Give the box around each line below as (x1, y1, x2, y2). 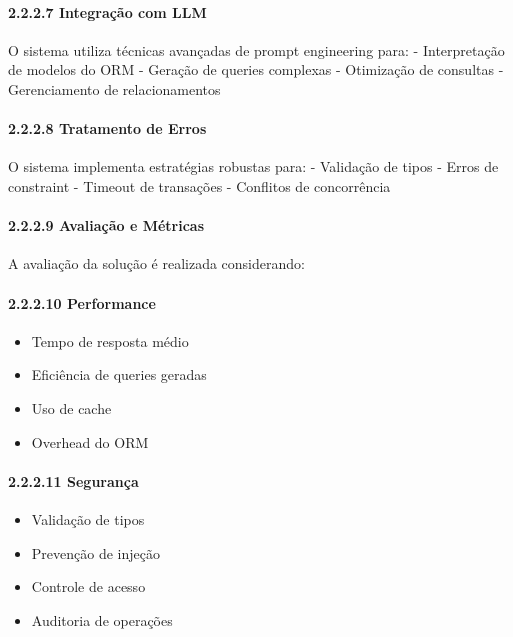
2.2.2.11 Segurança (8, 470, 139, 491)
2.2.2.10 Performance (8, 292, 156, 313)
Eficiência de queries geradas (31, 364, 207, 385)
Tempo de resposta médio (31, 330, 189, 351)
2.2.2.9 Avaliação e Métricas (8, 215, 205, 236)
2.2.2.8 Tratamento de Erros (8, 118, 207, 139)
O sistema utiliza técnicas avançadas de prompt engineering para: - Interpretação (8, 39, 505, 60)
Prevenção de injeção (31, 542, 160, 563)
